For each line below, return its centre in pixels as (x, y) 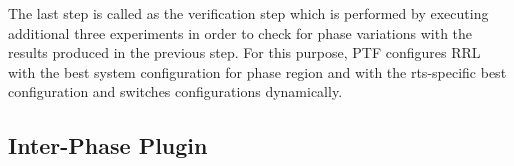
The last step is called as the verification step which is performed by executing (248, 13)
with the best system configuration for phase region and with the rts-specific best (257, 71)
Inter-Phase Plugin (108, 145)
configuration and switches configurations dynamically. (175, 91)
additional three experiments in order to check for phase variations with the (240, 32)
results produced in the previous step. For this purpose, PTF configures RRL (244, 52)
